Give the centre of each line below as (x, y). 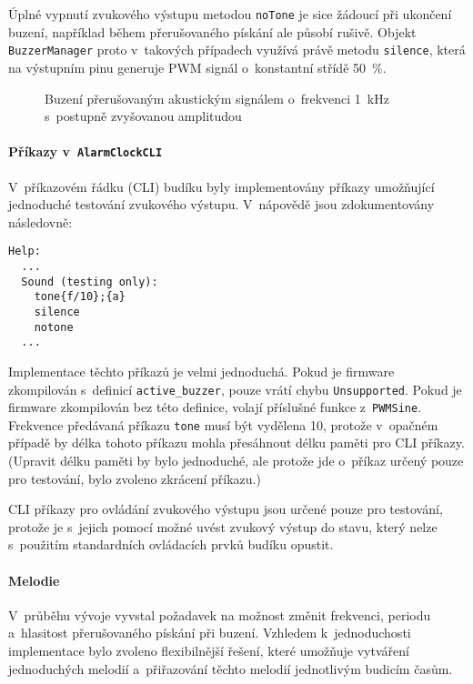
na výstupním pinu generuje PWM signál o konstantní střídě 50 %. (197, 67)
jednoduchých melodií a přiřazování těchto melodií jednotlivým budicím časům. (231, 668)
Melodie (34, 580)
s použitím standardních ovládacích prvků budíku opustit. (171, 544)
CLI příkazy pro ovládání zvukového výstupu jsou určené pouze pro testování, (226, 509)
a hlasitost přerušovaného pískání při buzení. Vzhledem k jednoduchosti (210, 633)
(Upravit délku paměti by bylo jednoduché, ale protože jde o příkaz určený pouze (236, 461)
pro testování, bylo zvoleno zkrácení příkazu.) (135, 478)
